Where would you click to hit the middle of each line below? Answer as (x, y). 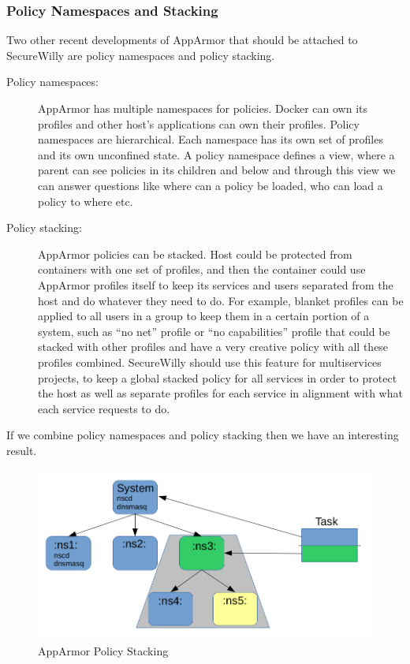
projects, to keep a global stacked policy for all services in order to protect (218, 377)
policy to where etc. (86, 201)
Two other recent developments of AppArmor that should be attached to (182, 40)
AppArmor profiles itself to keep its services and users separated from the (216, 284)
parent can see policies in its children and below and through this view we (217, 170)
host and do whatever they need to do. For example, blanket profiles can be (221, 300)
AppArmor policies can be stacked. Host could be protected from (195, 254)
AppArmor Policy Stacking (103, 651)
